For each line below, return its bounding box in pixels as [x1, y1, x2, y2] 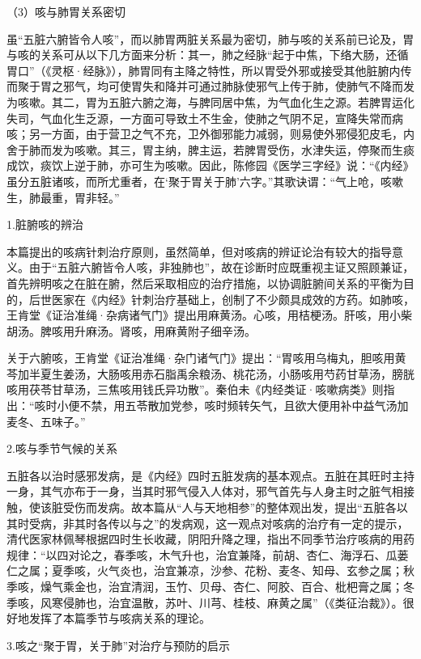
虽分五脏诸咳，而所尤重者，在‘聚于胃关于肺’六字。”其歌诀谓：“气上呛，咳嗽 [6, 172, 403, 189]
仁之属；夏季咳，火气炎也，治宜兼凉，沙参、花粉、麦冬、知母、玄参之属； [6, 562, 403, 579]
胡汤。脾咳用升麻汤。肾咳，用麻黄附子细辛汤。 [6, 322, 256, 339]
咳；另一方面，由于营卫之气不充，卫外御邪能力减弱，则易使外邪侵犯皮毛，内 [6, 125, 415, 142]
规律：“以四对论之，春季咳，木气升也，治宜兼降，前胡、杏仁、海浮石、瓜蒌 [6, 546, 409, 563]
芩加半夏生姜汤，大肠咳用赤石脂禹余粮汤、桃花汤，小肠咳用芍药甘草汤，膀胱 [6, 365, 415, 382]
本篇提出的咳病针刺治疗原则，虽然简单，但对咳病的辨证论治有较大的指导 [6, 243, 392, 260]
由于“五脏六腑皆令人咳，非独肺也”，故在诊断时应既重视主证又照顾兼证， [28, 259, 415, 276]
